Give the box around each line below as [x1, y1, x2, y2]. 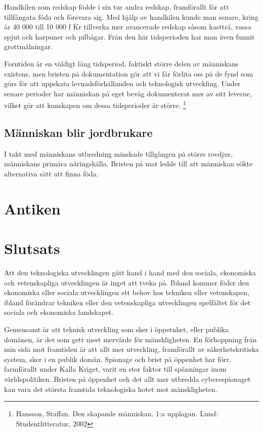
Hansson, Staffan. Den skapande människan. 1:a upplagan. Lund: [16, 408, 218, 419]
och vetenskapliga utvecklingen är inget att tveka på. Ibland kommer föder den [4, 277, 249, 287]
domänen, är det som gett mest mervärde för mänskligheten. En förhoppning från [4, 334, 257, 344]
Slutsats [4, 238, 60, 259]
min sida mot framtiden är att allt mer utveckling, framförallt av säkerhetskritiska [4, 344, 259, 354]
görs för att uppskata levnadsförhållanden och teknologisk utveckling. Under [4, 78, 241, 89]
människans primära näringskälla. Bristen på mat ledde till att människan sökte [4, 158, 253, 169]
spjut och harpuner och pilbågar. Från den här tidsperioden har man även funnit [4, 31, 255, 42]
